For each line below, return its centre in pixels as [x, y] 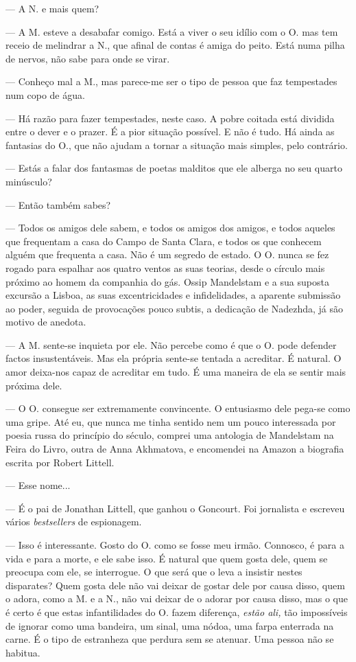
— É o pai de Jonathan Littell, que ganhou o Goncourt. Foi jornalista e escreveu [175, 508]
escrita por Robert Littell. [60, 462]
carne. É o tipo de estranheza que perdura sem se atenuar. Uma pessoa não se [170, 639]
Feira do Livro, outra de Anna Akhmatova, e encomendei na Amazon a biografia [175, 449]
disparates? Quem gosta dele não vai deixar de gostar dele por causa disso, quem [175, 585]
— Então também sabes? [58, 204]
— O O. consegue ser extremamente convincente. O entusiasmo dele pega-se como [178, 408]
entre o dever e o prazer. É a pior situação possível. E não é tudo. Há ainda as [170, 132]
